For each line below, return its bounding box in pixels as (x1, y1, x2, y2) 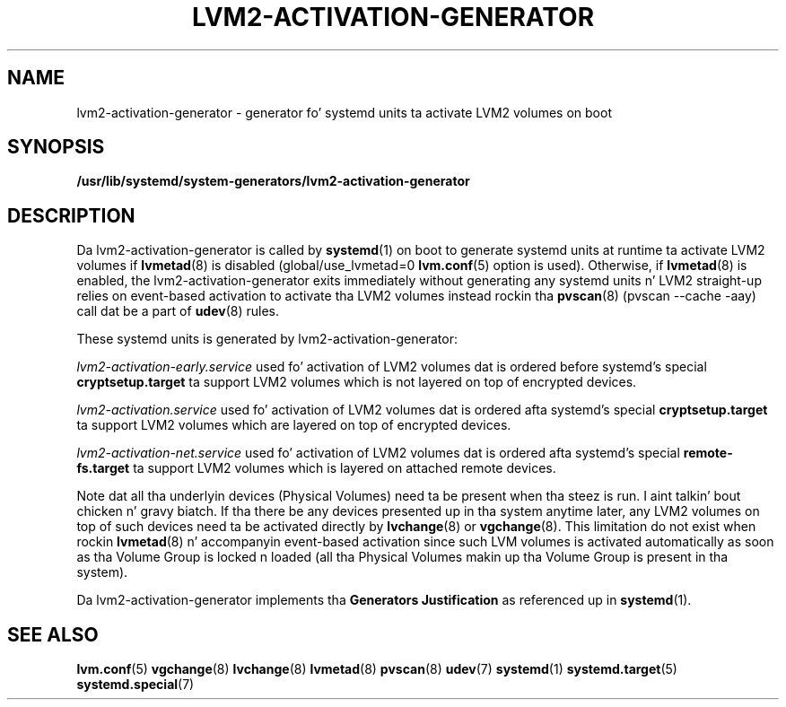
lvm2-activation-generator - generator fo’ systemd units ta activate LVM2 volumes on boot (76, 104, 612, 120)
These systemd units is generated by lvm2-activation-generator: (76, 331, 458, 347)
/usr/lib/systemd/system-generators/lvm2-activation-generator (76, 173, 470, 189)
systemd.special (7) (76, 676, 195, 693)
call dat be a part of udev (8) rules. (76, 303, 279, 319)
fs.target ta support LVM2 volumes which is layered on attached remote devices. (76, 460, 556, 476)
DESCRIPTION (7, 204, 135, 227)
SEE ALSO (7, 623, 99, 646)
